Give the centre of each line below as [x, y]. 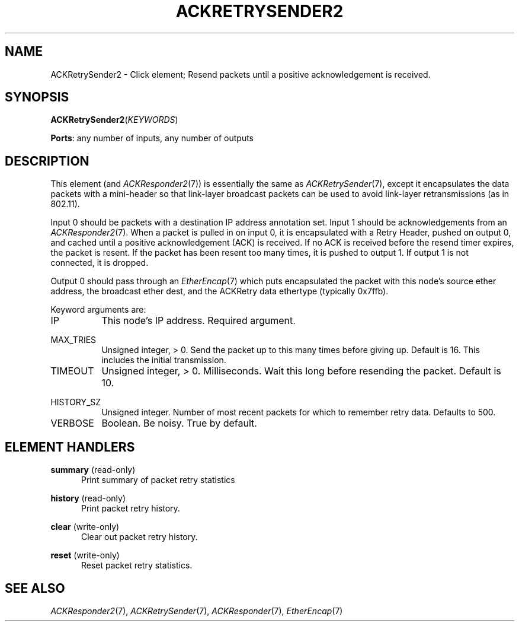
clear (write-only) [85, 527]
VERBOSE [72, 423]
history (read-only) [88, 498]
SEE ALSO [35, 588]
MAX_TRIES [73, 340]
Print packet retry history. [131, 509]
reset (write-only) [85, 555]
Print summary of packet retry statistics [158, 480]
